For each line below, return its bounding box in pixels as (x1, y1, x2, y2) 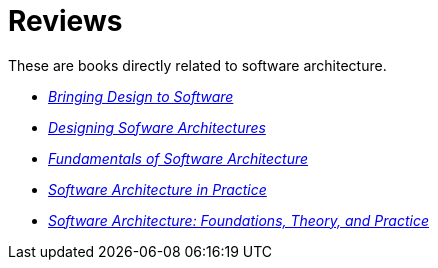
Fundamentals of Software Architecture (48, 149, 309, 167)
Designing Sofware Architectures (48, 118, 266, 136)
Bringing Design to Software (48, 87, 234, 105)
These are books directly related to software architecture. (8, 56, 387, 74)
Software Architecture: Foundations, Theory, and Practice (48, 211, 430, 229)
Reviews (8, 4, 123, 38)
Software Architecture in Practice (48, 180, 267, 198)
